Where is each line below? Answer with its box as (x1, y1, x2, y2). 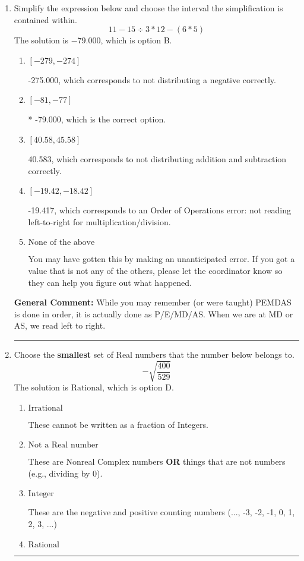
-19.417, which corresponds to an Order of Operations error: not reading (28, 204, 291, 216)
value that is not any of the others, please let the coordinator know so (28, 264, 283, 276)
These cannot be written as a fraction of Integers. (28, 418, 208, 430)
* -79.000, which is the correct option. (28, 113, 166, 125)
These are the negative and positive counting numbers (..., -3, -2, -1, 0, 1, (28, 506, 295, 518)
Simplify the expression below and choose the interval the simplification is (14, 2, 283, 14)
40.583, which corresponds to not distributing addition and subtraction (28, 152, 287, 165)
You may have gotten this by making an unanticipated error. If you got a (28, 253, 295, 265)
